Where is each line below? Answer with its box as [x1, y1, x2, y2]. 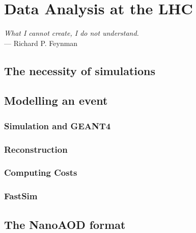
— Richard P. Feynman [4, 37, 78, 48]
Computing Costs [4, 166, 77, 179]
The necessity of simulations [4, 62, 156, 78]
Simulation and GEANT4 [4, 119, 111, 132]
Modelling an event [4, 92, 108, 108]
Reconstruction [4, 143, 68, 155]
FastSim [4, 190, 38, 202]
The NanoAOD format [4, 216, 126, 232]
